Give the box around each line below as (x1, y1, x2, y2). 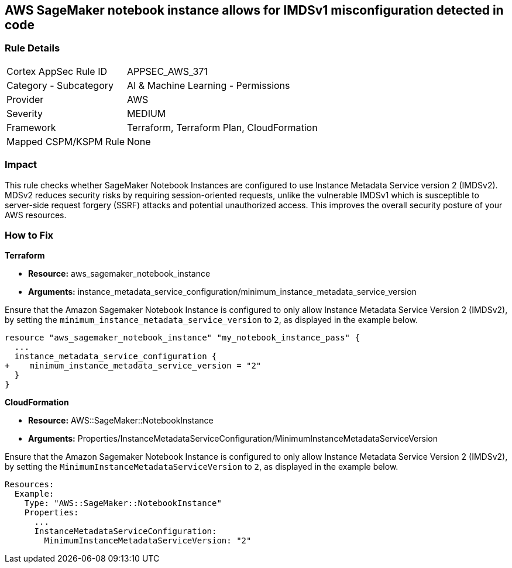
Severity (6, 107, 43, 119)
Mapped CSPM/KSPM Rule (6, 135, 125, 147)
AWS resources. (5, 209, 67, 220)
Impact (5, 159, 37, 171)
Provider (6, 93, 44, 105)
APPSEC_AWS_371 (127, 65, 208, 77)
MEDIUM (127, 107, 166, 119)
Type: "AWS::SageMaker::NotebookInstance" (24, 498, 222, 508)
